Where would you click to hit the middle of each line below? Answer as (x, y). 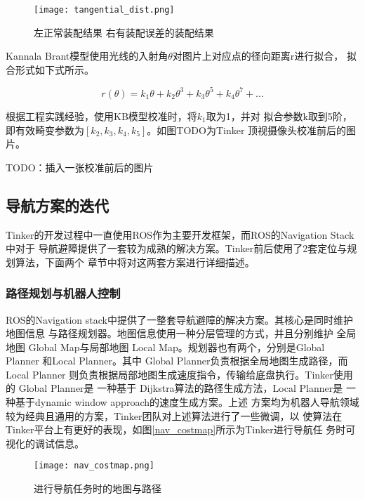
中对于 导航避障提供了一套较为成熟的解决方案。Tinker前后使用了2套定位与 (177, 248)
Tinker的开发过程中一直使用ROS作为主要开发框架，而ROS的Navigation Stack (180, 234)
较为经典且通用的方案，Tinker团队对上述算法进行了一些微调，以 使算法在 (174, 415)
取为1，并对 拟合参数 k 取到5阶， (279, 116)
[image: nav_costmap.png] (94, 466)
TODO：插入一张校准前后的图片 (80, 167)
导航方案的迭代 (57, 205)
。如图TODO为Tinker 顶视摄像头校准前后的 (247, 130)
